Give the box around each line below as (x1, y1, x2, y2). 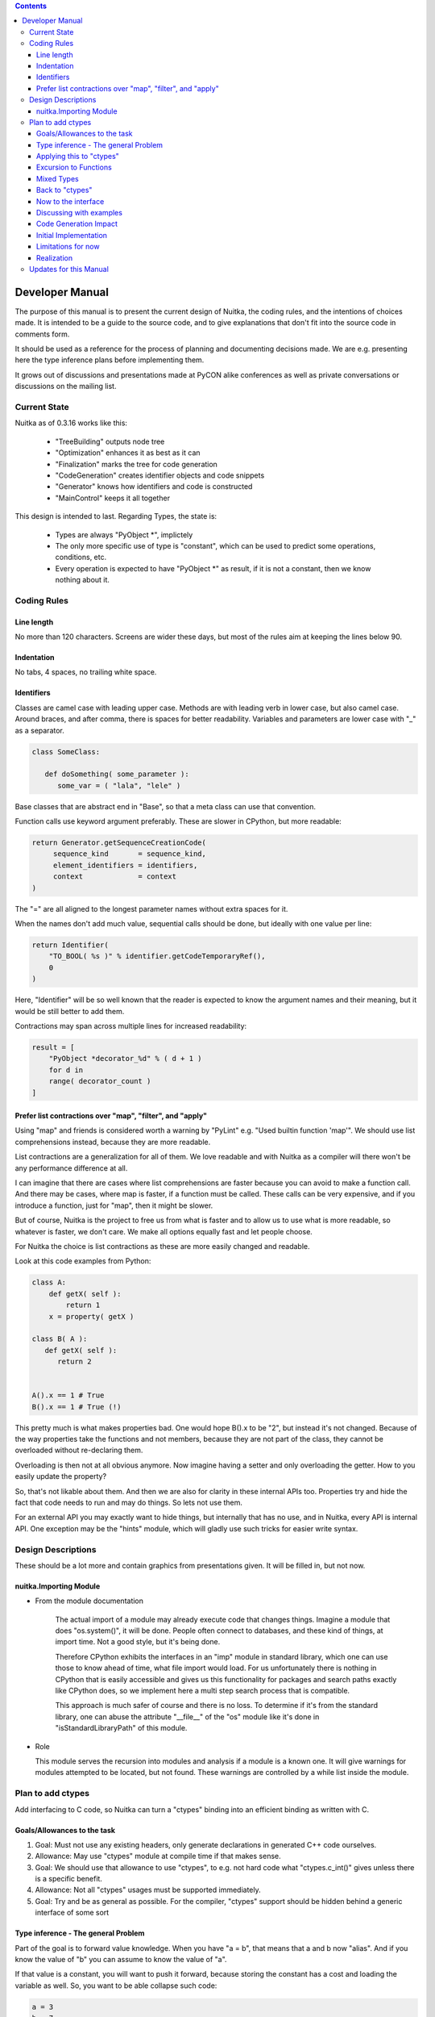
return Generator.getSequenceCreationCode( (31, 838, 207, 847)
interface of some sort (35, 1908, 110, 1918)
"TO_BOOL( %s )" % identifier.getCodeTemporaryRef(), (48, 952, 266, 961)
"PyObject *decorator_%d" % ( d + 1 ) (48, 1054, 202, 1063)
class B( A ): (31, 1334, 88, 1343)
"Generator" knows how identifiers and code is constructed (55, 482, 253, 491)
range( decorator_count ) (48, 1077, 151, 1086)
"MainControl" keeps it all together (55, 493, 171, 503)
